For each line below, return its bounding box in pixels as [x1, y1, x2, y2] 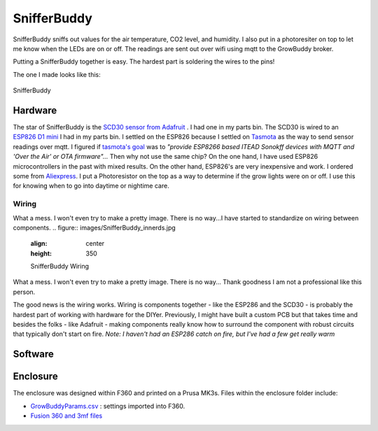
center [85, 239, 105, 248]
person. [13, 288, 36, 296]
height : [30, 249, 52, 257]
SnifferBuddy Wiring [30, 262, 89, 271]
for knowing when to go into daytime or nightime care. [13, 182, 169, 190]
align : [30, 239, 48, 248]
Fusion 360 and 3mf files [30, 411, 103, 420]
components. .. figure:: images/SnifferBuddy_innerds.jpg [13, 223, 176, 232]
